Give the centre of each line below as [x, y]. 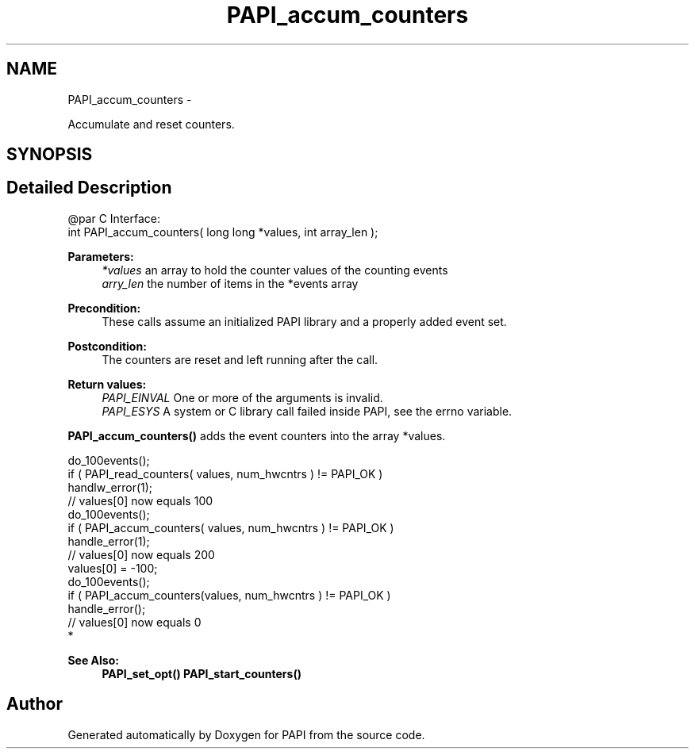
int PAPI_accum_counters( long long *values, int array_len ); [223, 232]
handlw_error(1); [110, 487]
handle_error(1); [109, 541]
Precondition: [104, 308]
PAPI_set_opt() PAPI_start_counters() [202, 673]
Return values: [107, 384]
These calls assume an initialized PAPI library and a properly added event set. [304, 321]
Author [35, 704]
